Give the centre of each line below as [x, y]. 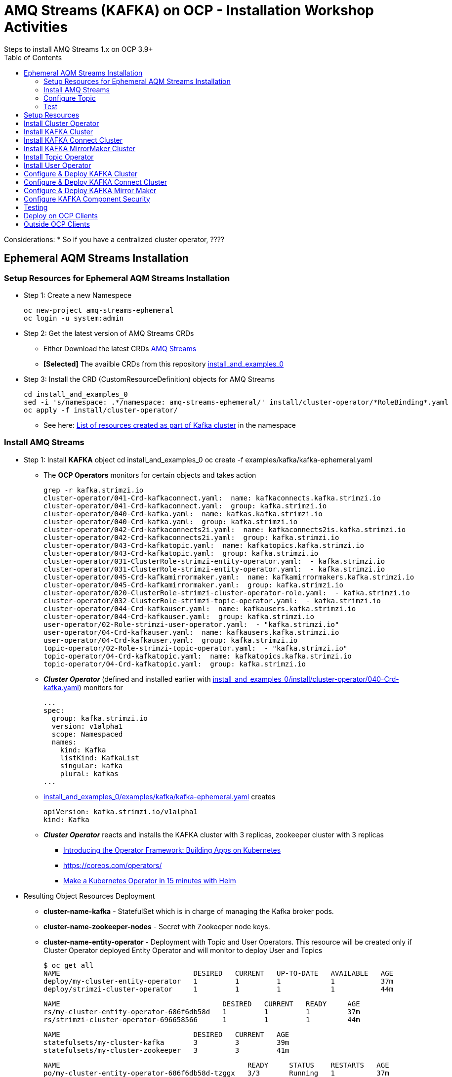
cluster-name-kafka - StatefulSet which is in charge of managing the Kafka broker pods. [189, 911]
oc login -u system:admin [74, 318]
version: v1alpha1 [87, 726]
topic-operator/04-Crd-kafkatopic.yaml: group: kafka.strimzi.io [175, 664]
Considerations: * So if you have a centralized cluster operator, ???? [114, 239]
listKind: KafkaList [100, 758]
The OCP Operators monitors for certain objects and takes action [150, 475]
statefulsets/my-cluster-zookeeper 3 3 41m [166, 1050]
